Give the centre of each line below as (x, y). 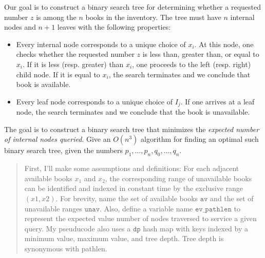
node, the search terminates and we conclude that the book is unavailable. (133, 112)
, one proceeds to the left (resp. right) (192, 64)
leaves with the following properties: (114, 27)
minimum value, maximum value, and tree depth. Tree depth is (124, 238)
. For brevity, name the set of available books (127, 198)
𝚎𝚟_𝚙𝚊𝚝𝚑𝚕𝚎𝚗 (213, 209)
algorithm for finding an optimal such (200, 139)
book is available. (43, 84)
